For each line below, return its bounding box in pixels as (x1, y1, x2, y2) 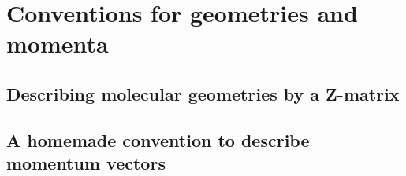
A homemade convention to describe (6, 127, 310, 152)
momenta (6, 27, 109, 60)
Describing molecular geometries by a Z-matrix (6, 81, 400, 105)
